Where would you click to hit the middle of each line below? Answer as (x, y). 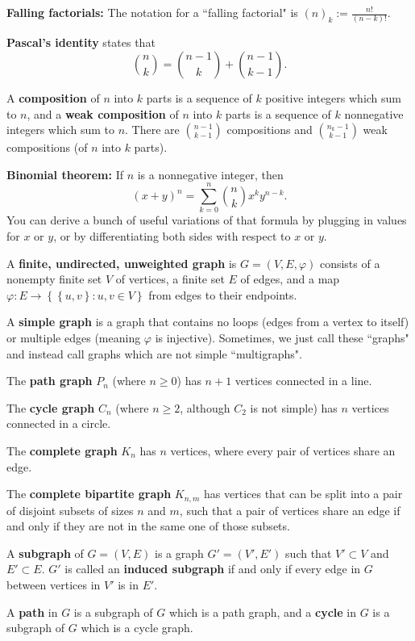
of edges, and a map (290, 279)
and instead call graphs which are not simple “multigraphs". (154, 353)
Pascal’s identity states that (81, 42)
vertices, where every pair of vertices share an (283, 450)
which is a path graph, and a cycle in (263, 612)
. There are (152, 130)
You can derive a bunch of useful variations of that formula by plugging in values (207, 220)
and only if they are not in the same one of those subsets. (148, 526)
